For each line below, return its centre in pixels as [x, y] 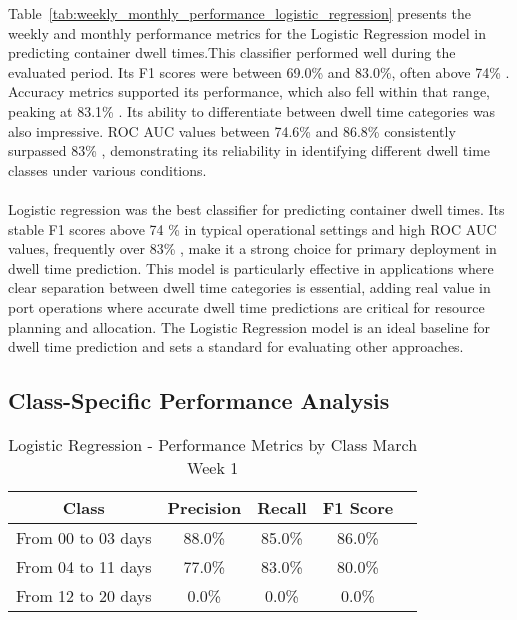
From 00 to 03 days [84, 537]
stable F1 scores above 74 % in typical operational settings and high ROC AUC [252, 228]
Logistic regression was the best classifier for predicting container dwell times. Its [256, 208]
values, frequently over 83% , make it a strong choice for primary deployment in [252, 248]
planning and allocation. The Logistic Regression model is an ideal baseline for [249, 326]
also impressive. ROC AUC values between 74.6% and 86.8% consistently [232, 130]
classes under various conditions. [107, 169]
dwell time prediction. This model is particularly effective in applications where [251, 267]
